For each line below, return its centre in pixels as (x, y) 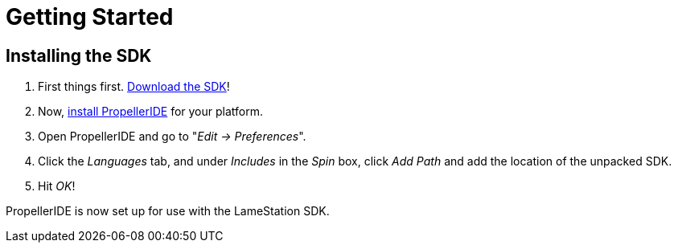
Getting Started (90, 17)
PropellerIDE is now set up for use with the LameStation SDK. (168, 211)
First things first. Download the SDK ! (134, 87)
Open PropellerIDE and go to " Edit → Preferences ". (172, 137)
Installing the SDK (79, 55)
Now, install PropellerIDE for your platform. (151, 112)
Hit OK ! (57, 186)
